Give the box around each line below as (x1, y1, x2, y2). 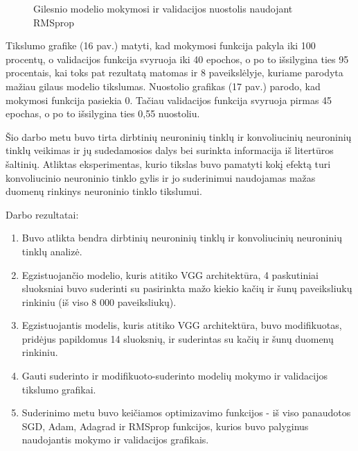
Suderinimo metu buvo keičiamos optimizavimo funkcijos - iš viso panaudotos (21, 405, 351, 420)
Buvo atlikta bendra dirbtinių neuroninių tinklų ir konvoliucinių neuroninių (21, 230, 342, 245)
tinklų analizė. (21, 244, 82, 258)
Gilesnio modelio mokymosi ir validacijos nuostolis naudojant (33, 1, 293, 15)
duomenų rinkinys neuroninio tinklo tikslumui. (6, 184, 202, 198)
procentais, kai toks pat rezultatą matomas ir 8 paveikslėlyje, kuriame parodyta (6, 65, 343, 80)
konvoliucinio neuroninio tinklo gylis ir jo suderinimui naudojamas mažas (6, 170, 316, 185)
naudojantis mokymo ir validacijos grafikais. (21, 432, 209, 447)
